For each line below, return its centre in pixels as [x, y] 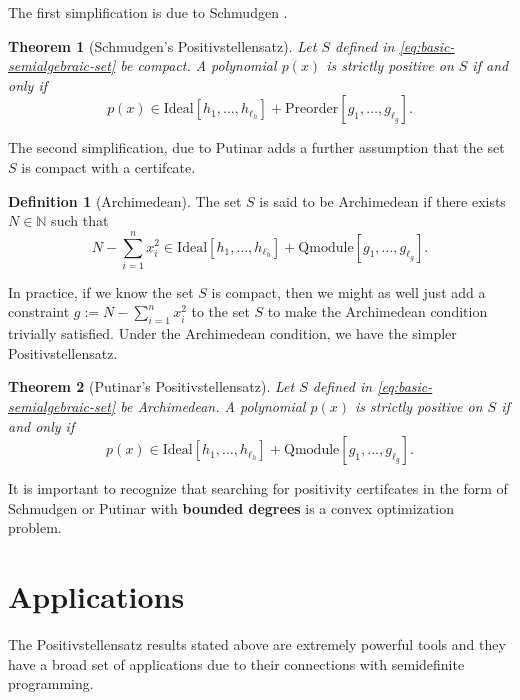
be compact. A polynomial [198, 65]
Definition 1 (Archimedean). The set [125, 200]
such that [80, 220]
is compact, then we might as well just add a [348, 291]
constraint [39, 311]
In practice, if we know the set [101, 291]
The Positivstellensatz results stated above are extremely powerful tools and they [257, 644]
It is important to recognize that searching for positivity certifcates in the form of [258, 488]
